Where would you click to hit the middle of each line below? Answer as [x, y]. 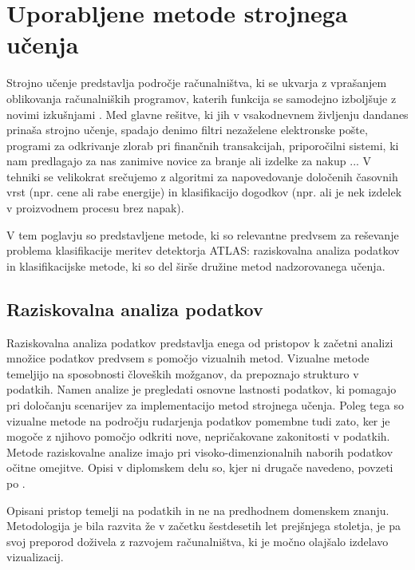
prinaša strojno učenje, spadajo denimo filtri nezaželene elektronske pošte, [187, 130]
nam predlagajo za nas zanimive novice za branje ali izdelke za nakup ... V [189, 161]
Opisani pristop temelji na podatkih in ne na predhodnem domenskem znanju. [198, 510]
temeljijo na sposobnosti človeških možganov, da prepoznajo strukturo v [183, 373]
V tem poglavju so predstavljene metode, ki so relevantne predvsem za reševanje [203, 234]
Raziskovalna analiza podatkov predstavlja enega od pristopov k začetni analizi [200, 342]
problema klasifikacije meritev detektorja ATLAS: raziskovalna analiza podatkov [203, 250]
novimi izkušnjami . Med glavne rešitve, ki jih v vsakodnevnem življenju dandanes [207, 114]
